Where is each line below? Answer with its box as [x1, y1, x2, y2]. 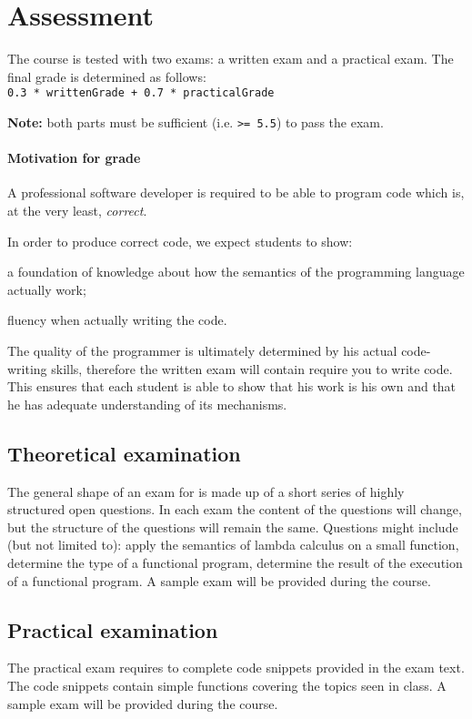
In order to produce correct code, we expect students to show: [7, 231, 353, 250]
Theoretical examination [7, 439, 241, 467]
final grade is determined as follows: [7, 66, 206, 86]
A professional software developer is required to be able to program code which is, [7, 183, 465, 202]
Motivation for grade [7, 148, 141, 167]
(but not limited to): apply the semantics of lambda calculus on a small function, [7, 535, 459, 554]
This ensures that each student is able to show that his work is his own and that [7, 377, 457, 396]
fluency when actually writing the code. [7, 310, 227, 329]
